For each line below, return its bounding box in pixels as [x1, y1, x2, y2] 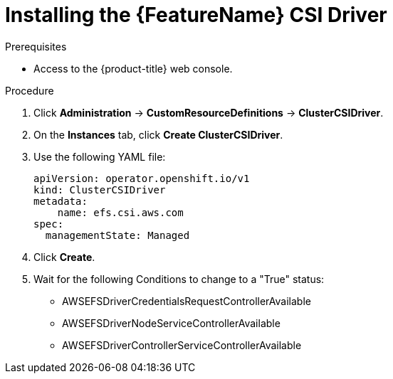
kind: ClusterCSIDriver [33, 183, 166, 196]
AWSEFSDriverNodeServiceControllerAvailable [62, 316, 281, 329]
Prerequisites [5, 40, 67, 53]
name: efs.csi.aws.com [57, 206, 184, 218]
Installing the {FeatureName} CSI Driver [5, 3, 387, 27]
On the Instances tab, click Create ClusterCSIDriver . [33, 128, 283, 141]
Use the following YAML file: [33, 150, 166, 163]
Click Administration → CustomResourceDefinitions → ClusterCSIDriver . [33, 106, 384, 119]
